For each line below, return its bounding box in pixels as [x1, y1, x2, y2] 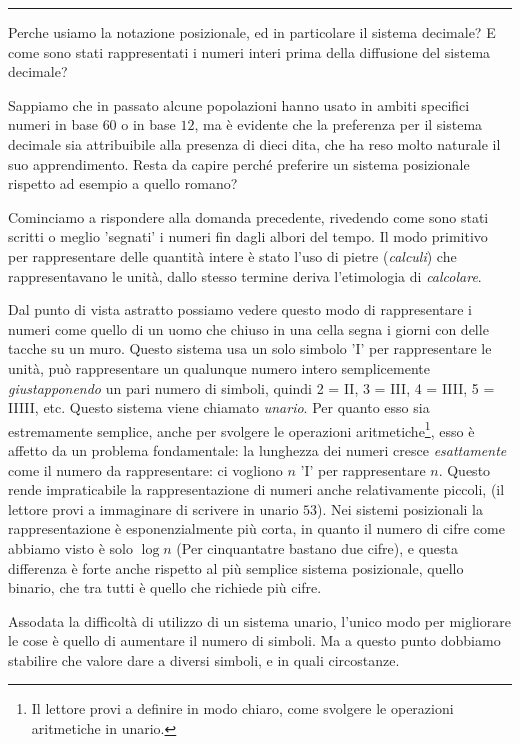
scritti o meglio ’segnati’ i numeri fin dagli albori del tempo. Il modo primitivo [8, 226, 488, 247]
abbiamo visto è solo [8, 537, 133, 558]
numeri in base [8, 114, 98, 135]
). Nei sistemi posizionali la [317, 498, 483, 519]
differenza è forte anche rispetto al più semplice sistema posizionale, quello [8, 557, 464, 578]
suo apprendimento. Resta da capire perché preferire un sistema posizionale [8, 153, 470, 174]
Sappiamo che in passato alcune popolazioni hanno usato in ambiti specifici [8, 94, 470, 115]
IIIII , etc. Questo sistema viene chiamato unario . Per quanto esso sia [8, 397, 430, 418]
